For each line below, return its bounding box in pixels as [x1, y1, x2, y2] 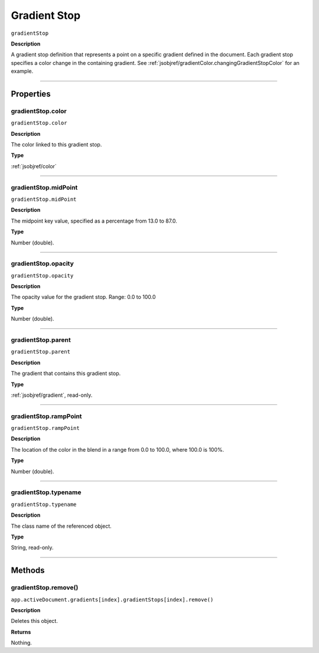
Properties [11, 89, 51, 99]
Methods [11, 566, 45, 576]
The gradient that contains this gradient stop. [11, 370, 121, 377]
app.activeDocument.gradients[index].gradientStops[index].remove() [11, 596, 214, 603]
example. [11, 68, 34, 75]
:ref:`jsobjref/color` [11, 162, 57, 169]
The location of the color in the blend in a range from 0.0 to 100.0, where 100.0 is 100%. [11, 446, 224, 453]
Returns [11, 628, 31, 635]
